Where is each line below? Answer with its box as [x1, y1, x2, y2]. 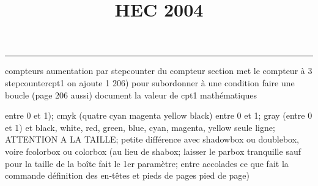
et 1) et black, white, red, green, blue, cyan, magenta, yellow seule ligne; [5, 121, 275, 133]
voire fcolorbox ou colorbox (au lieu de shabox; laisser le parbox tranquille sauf [5, 144, 301, 157]
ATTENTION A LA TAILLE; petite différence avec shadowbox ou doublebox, [5, 133, 299, 146]
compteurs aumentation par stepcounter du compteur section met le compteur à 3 [5, 64, 312, 77]
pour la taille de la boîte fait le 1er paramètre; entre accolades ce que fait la [5, 157, 289, 169]
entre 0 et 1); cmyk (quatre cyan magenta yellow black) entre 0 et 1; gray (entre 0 [5, 109, 312, 122]
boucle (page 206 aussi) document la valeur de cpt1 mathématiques [5, 88, 257, 101]
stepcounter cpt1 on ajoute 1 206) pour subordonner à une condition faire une [5, 76, 295, 89]
